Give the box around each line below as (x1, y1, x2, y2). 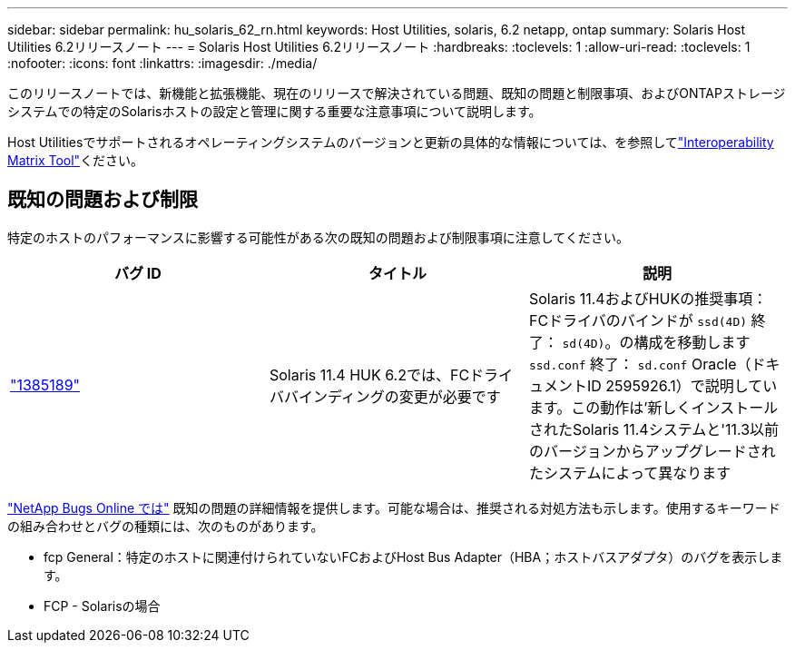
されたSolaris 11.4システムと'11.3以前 (528, 419, 780, 438)
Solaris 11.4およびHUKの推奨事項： (528, 289, 768, 308)
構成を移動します (633, 332, 751, 351)
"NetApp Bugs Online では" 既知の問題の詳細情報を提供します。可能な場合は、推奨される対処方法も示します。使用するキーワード (7, 499, 780, 516)
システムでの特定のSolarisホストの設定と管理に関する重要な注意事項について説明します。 (7, 103, 542, 119)
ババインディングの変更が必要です (269, 387, 501, 406)
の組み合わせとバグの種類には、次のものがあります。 (7, 517, 324, 534)
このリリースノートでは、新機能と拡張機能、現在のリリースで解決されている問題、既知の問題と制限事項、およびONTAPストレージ (7, 85, 786, 101)
